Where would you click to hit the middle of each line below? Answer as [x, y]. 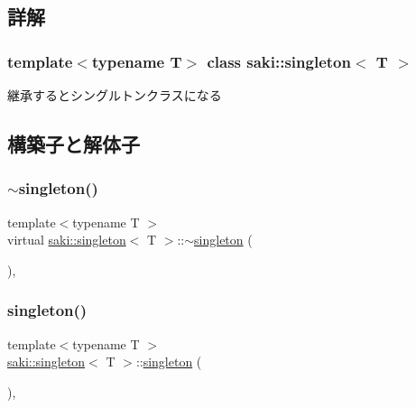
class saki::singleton [279, 61]
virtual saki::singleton [67, 240]
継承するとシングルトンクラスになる [115, 95]
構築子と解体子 [74, 143]
